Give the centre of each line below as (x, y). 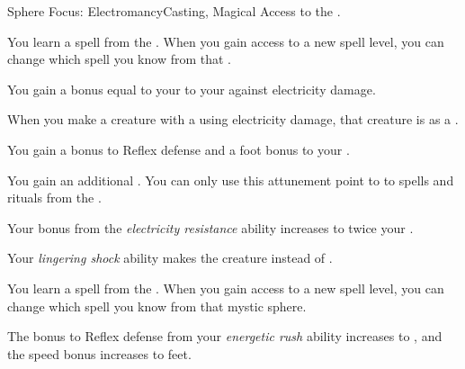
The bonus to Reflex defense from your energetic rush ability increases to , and (225, 336)
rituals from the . (54, 198)
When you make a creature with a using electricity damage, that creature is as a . (233, 119)
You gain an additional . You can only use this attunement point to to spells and (231, 180)
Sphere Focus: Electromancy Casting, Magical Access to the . (174, 11)
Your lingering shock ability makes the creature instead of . (170, 258)
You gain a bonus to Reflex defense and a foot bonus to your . (179, 149)
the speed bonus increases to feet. (99, 353)
